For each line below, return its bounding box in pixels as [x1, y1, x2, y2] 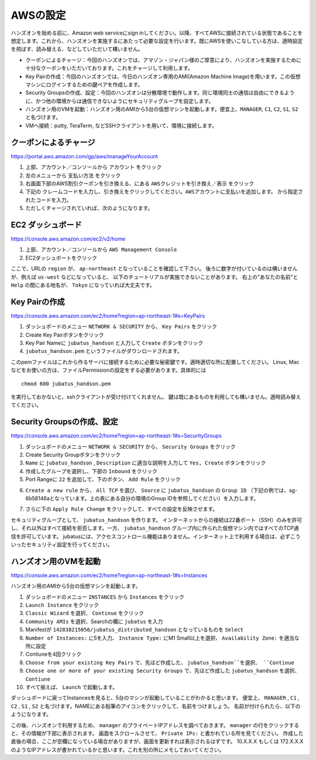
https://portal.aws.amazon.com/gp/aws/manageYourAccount [11, 152, 158, 160]
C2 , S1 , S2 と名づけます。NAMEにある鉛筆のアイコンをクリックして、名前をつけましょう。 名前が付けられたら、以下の [11, 703, 301, 710]
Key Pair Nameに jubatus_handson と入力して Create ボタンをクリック [25, 340, 204, 347]
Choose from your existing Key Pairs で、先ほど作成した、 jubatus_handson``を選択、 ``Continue [25, 659, 295, 666]
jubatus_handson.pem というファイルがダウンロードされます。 [25, 348, 183, 355]
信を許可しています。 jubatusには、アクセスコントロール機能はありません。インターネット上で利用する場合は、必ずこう [11, 532, 301, 540]
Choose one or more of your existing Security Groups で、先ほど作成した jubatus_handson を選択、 [25, 667, 300, 674]
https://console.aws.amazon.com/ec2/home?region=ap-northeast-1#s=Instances [11, 572, 208, 579]
